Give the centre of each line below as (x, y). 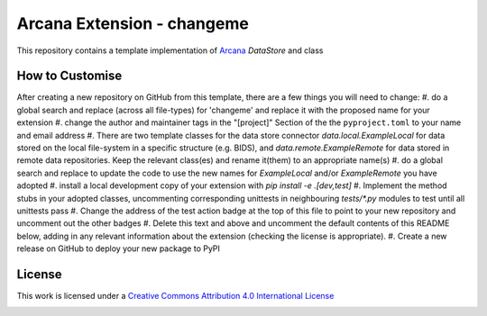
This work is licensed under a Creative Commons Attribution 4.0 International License (175, 296)
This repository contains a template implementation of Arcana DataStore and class (170, 50)
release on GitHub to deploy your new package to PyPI (119, 248)
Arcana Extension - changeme (133, 23)
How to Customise (69, 76)
